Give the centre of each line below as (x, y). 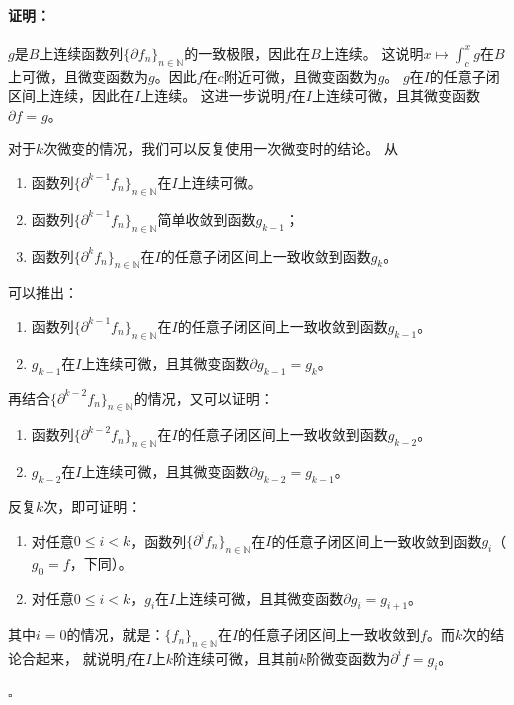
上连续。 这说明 (372, 52)
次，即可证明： (92, 505)
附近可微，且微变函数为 (300, 75)
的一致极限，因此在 (247, 52)
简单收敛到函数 (206, 218)
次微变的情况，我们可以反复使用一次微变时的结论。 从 (220, 148)
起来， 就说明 (80, 657)
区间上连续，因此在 (71, 95)
